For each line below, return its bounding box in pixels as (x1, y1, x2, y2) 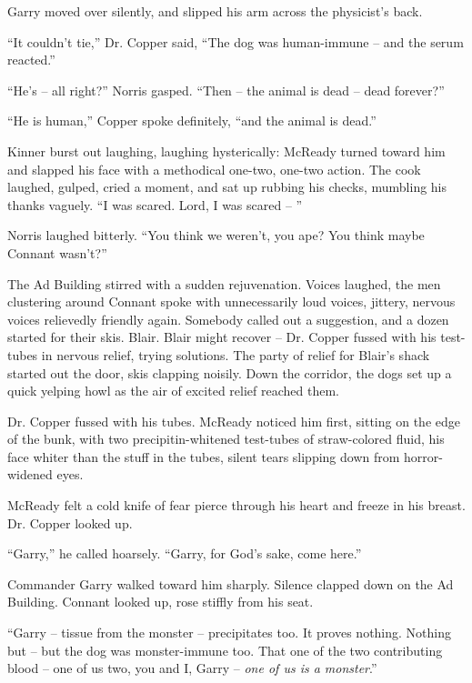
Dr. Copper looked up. (7, 513, 133, 532)
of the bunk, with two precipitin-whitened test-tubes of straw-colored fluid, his (7, 429, 445, 448)
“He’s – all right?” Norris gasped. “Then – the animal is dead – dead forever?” (7, 80, 445, 99)
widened (7, 465, 53, 484)
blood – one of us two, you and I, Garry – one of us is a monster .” (7, 658, 377, 678)
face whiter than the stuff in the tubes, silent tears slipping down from (7, 447, 400, 466)
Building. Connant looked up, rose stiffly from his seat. (7, 592, 314, 611)
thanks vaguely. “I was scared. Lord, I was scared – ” (7, 195, 303, 214)
